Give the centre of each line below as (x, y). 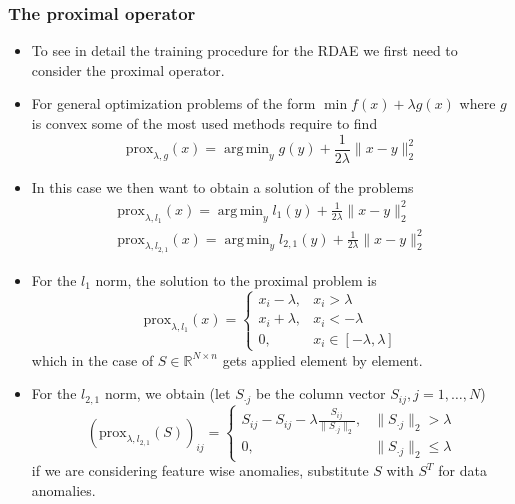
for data (462, 470)
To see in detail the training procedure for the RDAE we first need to (244, 50)
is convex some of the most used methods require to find (204, 123)
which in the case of (92, 359)
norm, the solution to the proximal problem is (236, 279)
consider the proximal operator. (128, 69)
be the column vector (321, 393)
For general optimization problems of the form (173, 103)
